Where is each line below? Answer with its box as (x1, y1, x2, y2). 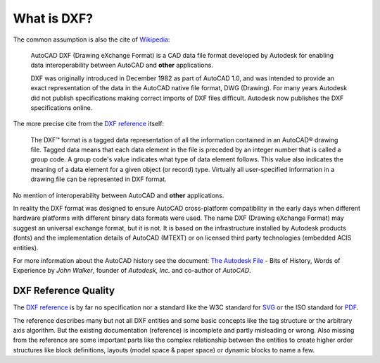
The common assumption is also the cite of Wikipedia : (13, 35, 170, 44)
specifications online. (30, 103, 93, 112)
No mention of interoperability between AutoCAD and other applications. (13, 191, 224, 199)
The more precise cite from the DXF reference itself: (13, 120, 165, 128)
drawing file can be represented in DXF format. (30, 175, 167, 183)
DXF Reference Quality (13, 285, 115, 297)
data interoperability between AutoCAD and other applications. (30, 61, 214, 70)
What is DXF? (13, 11, 94, 26)
